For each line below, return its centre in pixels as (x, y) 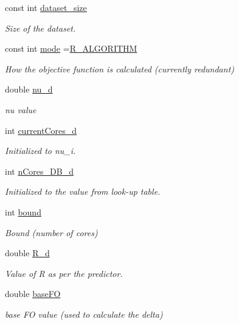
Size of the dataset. (40, 28)
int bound (23, 211)
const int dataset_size (46, 7)
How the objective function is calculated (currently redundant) (120, 68)
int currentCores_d (41, 130)
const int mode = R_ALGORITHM (71, 48)
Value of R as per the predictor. (64, 273)
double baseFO (33, 294)
